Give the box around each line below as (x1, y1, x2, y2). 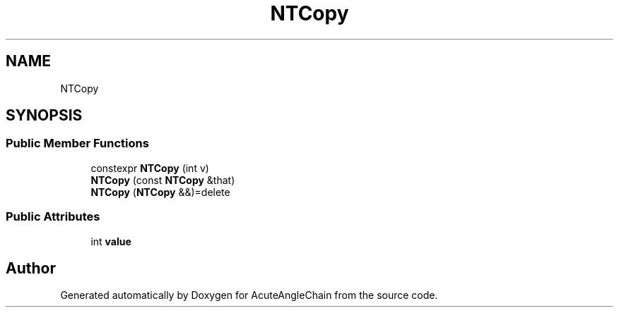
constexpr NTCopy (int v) (90, 161, 209, 174)
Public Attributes (6, 209, 100, 224)
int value (90, 235, 131, 247)
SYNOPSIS (6, 106, 83, 125)
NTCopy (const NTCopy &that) (90, 173, 235, 186)
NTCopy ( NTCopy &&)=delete (90, 185, 230, 198)
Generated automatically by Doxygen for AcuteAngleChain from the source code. (60, 289, 438, 302)
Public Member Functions (6, 136, 149, 151)
